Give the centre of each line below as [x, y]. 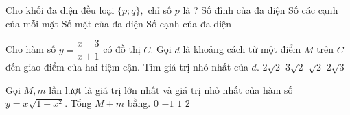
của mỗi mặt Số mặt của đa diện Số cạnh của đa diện [119, 23]
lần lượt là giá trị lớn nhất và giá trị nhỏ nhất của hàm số [171, 89]
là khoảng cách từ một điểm [242, 49]
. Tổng [78, 103]
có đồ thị [122, 49]
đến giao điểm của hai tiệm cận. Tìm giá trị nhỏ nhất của [127, 67]
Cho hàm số [31, 49]
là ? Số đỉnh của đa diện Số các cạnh [260, 10]
